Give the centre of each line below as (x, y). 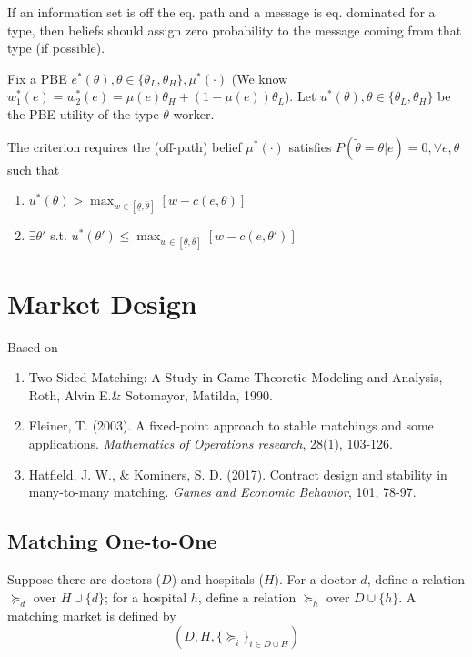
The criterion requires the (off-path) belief (125, 146)
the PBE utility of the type (83, 113)
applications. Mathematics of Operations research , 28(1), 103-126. (211, 444)
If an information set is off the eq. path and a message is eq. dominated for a (221, 12)
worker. (194, 113)
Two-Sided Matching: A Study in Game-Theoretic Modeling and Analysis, (236, 377)
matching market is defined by (92, 616)
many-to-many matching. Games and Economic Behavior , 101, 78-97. (222, 492)
